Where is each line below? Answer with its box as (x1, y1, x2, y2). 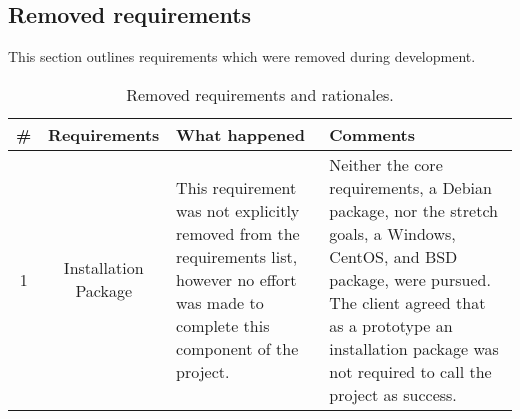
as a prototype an (329, 313, 453, 337)
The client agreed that (329, 290, 486, 314)
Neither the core (329, 152, 443, 176)
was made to (176, 290, 264, 314)
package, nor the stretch (329, 198, 498, 222)
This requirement (176, 175, 297, 199)
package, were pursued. (329, 267, 491, 291)
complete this (176, 313, 270, 337)
